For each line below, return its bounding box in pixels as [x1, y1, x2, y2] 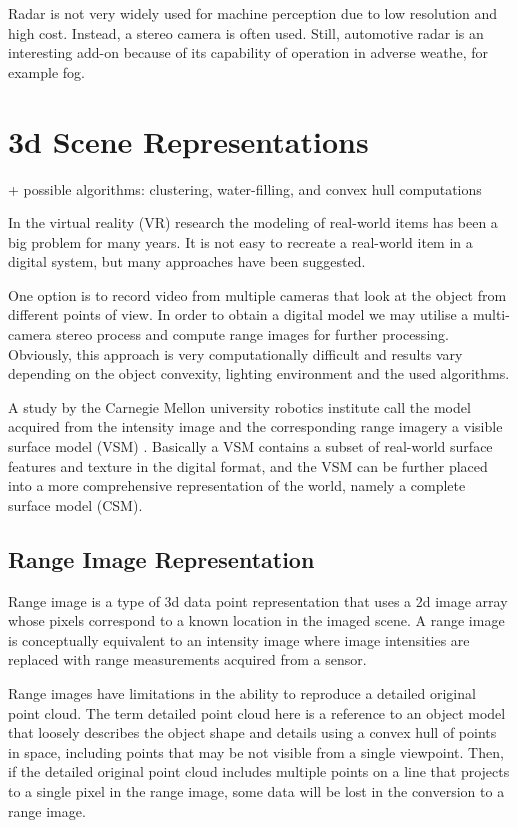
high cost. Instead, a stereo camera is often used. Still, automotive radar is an [8, 22, 484, 43]
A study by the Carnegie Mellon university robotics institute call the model [8, 396, 471, 417]
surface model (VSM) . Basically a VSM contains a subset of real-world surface [8, 436, 493, 457]
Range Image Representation [8, 543, 315, 574]
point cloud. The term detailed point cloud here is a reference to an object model [8, 702, 506, 723]
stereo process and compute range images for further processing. [56, 324, 449, 345]
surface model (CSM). [8, 494, 143, 515]
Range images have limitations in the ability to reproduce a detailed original [8, 682, 476, 703]
